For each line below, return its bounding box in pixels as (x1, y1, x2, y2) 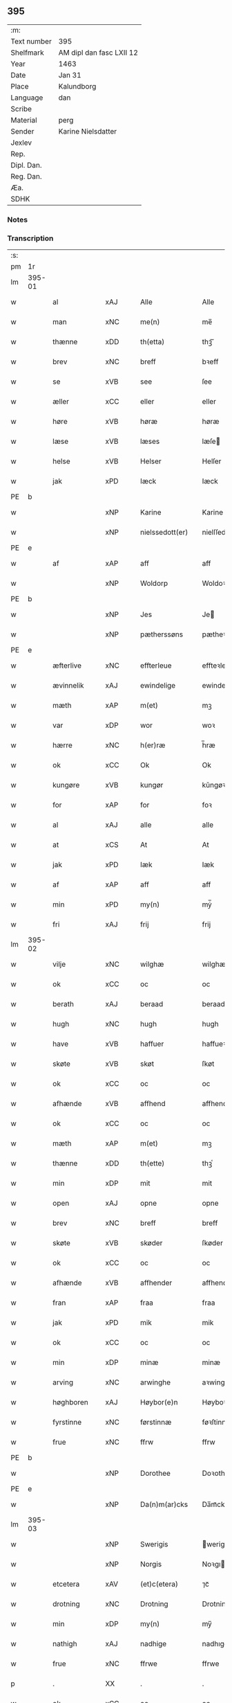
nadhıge (202, 1639, 229, 1649)
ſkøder (202, 1238, 223, 1248)
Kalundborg (58, 81, 97, 91)
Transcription (7, 233, 54, 243)
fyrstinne (52, 1418, 82, 1427)
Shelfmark (10, 48, 44, 57)
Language (10, 93, 43, 102)
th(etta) (140, 337, 165, 347)
